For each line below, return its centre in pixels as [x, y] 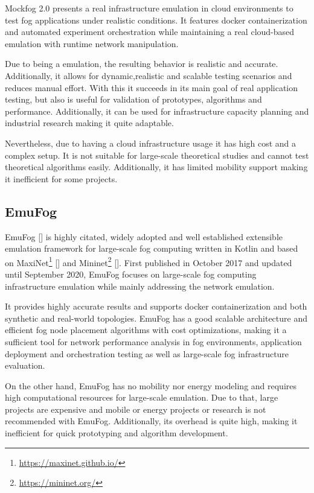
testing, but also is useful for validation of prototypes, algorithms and [133, 99]
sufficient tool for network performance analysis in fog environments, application [153, 341]
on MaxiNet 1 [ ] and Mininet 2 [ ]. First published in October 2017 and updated [149, 261]
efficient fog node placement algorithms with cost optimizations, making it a [146, 330]
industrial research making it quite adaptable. [89, 123]
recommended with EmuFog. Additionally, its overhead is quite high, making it [151, 421]
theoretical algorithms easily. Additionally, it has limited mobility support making [156, 167]
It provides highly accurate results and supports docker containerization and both [156, 306]
